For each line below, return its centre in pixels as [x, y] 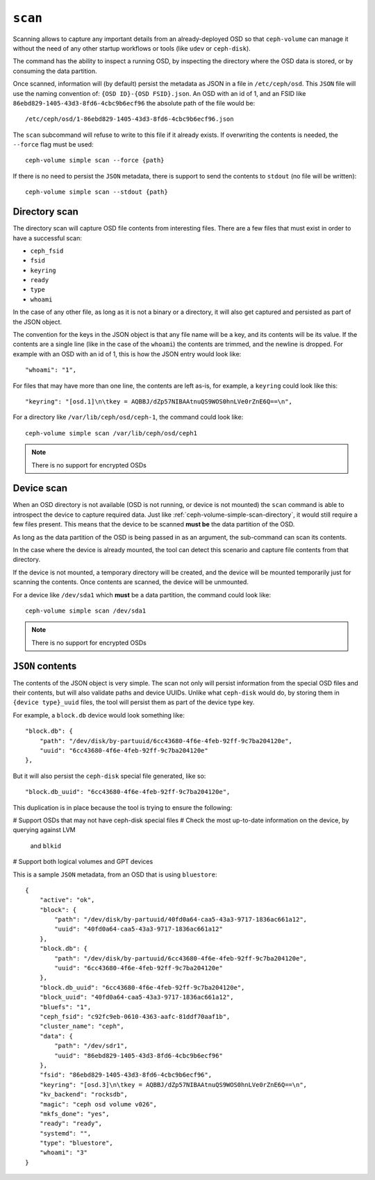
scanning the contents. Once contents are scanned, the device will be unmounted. [131, 582]
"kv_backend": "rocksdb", [84, 1095]
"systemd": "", [65, 1133]
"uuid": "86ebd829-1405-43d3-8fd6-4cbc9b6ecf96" [139, 1055]
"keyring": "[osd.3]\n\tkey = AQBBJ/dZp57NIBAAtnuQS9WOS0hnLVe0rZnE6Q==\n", [173, 1085]
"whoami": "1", [51, 370]
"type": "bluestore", [76, 1143]
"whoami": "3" [64, 1153]
